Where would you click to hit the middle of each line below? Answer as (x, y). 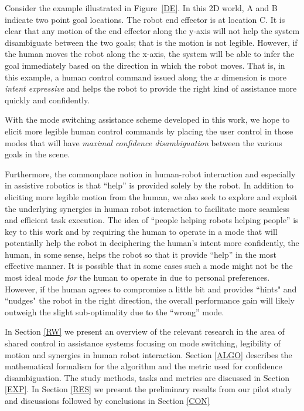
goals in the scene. (37, 154)
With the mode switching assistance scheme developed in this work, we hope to (147, 119)
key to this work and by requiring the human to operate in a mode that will (141, 231)
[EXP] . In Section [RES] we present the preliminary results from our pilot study (148, 389)
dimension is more (254, 77)
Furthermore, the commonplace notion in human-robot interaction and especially (150, 174)
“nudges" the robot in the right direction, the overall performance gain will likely (150, 300)
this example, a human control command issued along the (108, 77)
